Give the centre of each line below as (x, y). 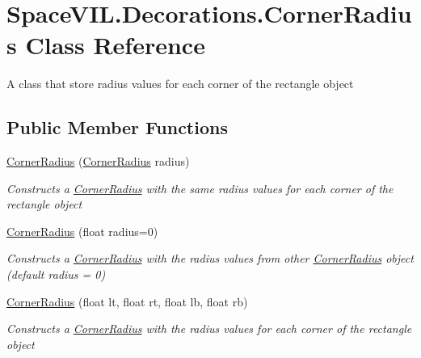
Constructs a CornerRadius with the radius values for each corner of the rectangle (209, 329)
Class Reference (115, 45)
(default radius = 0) (56, 274)
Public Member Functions (117, 127)
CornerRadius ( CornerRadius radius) (98, 161)
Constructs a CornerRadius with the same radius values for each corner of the (200, 188)
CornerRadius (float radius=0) (82, 231)
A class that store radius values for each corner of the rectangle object (180, 84)
